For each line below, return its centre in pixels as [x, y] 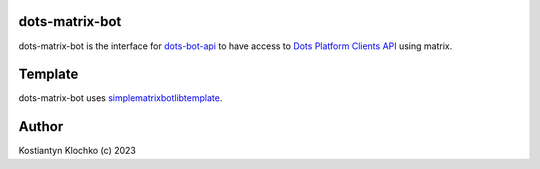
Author [41, 126]
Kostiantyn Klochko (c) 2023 [77, 151]
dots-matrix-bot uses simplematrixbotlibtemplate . [120, 98]
